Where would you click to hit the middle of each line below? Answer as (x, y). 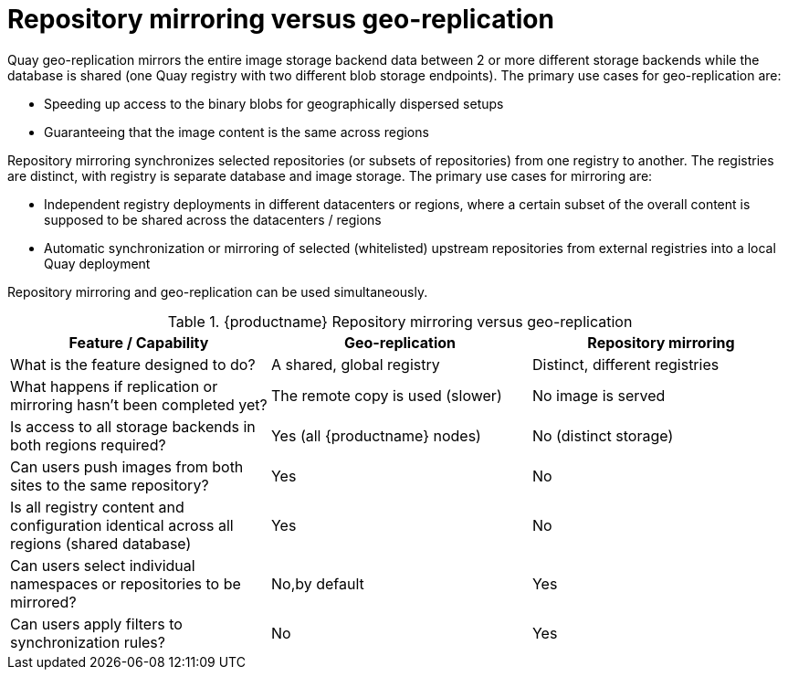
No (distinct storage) (603, 435)
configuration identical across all (122, 525)
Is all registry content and (97, 507)
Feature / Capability (139, 342)
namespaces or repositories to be (126, 583)
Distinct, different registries (625, 364)
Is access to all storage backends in (133, 426)
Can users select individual (103, 565)
